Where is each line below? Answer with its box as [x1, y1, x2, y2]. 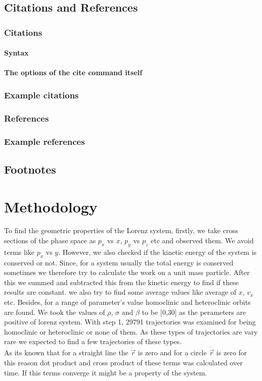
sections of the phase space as [4, 235, 96, 246]
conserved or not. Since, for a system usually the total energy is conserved [4, 257, 234, 267]
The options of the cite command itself [4, 67, 143, 78]
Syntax [4, 47, 29, 58]
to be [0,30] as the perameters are [142, 306, 246, 317]
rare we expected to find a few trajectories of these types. [4, 336, 182, 347]
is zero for [216, 347, 247, 358]
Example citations [4, 88, 79, 101]
